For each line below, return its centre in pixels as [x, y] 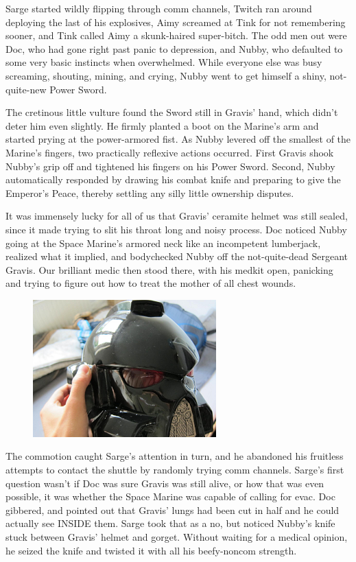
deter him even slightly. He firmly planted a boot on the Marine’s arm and [162, 125]
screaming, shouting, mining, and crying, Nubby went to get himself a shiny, [166, 75]
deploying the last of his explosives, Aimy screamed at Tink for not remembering [176, 22]
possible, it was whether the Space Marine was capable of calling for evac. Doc [170, 496]
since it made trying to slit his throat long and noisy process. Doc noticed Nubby [176, 229]
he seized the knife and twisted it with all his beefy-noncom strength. [151, 550]
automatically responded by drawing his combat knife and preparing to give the [173, 179]
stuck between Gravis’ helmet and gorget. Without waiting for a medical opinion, [177, 537]
